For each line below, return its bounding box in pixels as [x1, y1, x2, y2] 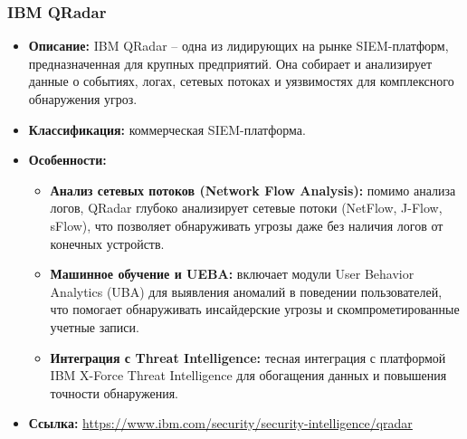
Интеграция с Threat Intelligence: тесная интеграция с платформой [50, 348, 446, 367]
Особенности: [28, 150, 107, 169]
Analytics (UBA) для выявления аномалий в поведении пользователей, [50, 282, 443, 301]
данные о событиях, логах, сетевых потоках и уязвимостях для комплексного [28, 72, 454, 91]
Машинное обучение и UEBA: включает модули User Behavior [50, 264, 415, 283]
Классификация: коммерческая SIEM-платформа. [28, 119, 306, 138]
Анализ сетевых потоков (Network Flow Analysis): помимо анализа [50, 180, 456, 199]
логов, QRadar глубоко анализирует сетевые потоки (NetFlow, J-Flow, [50, 198, 443, 217]
